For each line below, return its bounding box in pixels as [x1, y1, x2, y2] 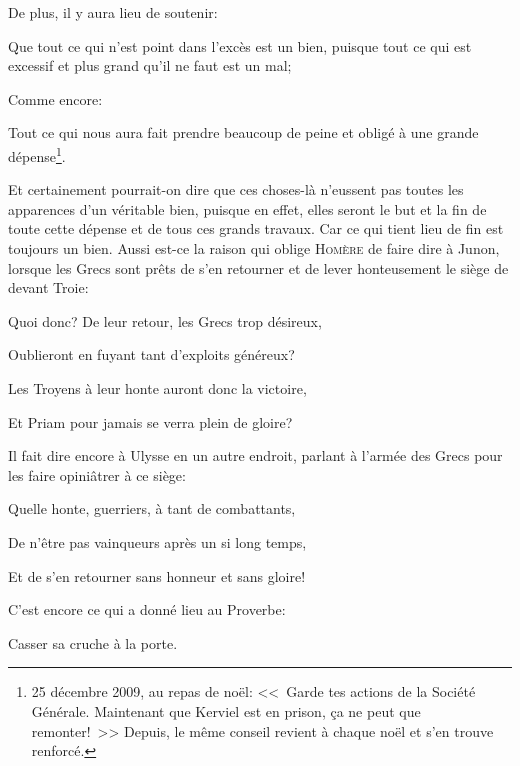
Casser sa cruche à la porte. [8, 632, 178, 653]
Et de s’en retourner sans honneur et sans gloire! [8, 565, 306, 586]
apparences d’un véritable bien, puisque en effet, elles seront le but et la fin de [8, 198, 487, 219]
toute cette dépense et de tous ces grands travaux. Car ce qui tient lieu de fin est [8, 218, 504, 239]
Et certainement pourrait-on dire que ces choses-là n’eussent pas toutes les [8, 179, 464, 200]
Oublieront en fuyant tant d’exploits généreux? [8, 344, 295, 365]
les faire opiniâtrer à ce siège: [8, 464, 186, 485]
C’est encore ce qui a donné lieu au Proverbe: [8, 599, 286, 620]
